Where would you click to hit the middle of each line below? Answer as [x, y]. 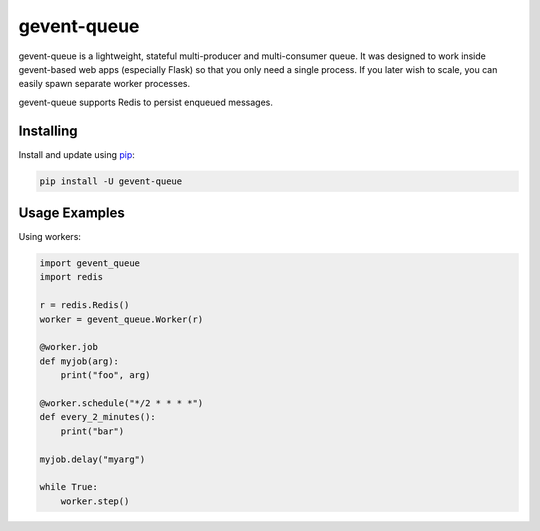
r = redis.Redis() [84, 305]
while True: [69, 487]
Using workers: [50, 237]
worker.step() [95, 501]
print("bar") [92, 431]
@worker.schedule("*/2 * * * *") [121, 403]
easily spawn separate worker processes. [104, 84]
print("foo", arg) [105, 375]
